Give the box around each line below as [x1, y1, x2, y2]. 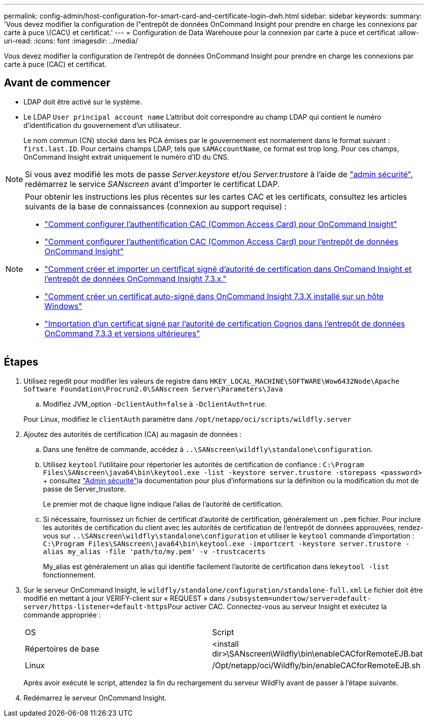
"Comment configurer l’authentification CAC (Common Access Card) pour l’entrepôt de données [44, 236, 399, 247]
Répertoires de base [25, 643, 99, 654]
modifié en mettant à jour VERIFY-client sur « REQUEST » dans [23, 594, 225, 602]
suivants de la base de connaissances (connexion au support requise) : [25, 201, 287, 211]
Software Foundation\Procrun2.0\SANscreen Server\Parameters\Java [23, 385, 283, 393]
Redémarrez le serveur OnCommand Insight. [23, 693, 167, 702]
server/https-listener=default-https [23, 602, 168, 611]
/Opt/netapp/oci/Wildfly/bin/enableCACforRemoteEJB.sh [212, 660, 421, 670]
